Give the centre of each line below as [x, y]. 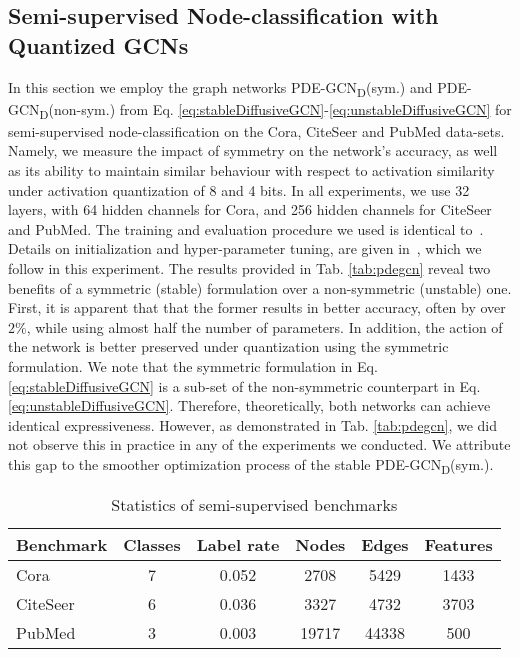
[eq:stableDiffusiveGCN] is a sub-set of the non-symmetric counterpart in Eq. [244, 385]
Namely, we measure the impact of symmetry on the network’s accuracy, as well [253, 150]
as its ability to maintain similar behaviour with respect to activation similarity [251, 170]
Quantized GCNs [98, 44]
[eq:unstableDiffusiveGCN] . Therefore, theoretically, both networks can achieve [249, 405]
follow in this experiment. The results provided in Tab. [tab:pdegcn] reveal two [249, 268]
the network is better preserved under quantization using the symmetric [228, 346]
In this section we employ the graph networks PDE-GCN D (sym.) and [220, 88]
